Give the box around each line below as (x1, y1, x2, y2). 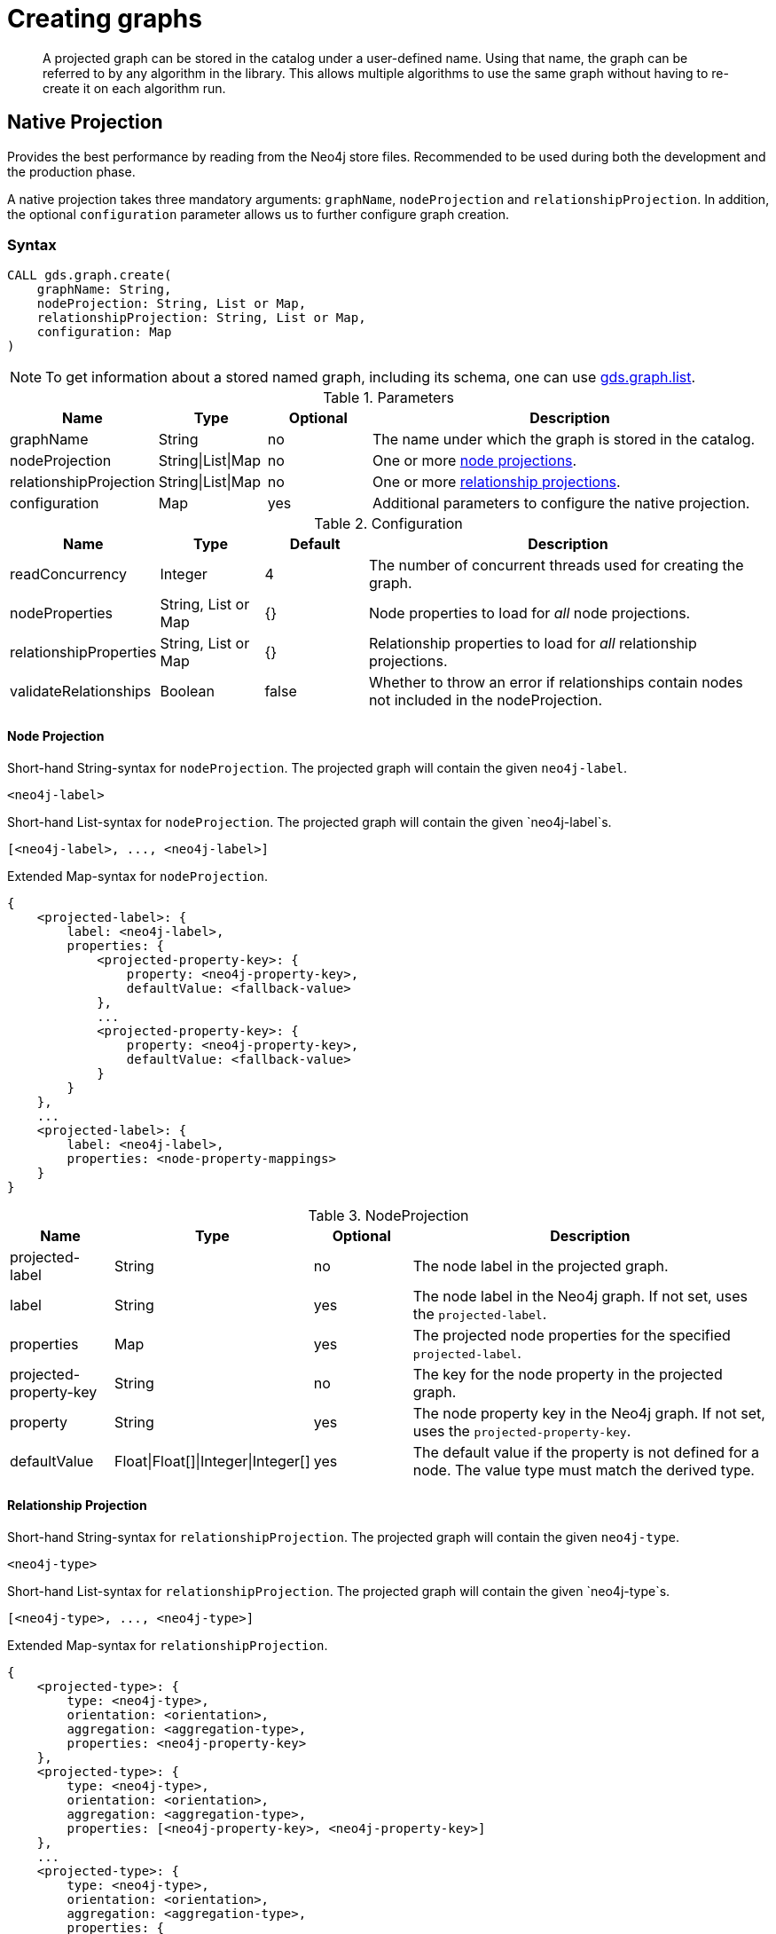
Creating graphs (7, 4, 202, 34)
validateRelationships (10, 682, 152, 701)
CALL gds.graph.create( (7, 268, 172, 283)
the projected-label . (412, 1304, 547, 1323)
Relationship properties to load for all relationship (368, 634, 697, 653)
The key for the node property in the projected (412, 1364, 723, 1383)
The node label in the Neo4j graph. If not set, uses (412, 1286, 748, 1305)
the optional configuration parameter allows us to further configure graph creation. (7, 206, 509, 222)
